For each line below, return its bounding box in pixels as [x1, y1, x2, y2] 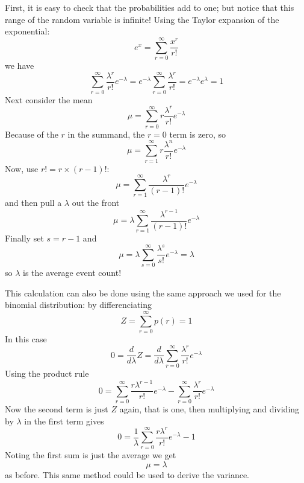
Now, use [5, 162, 39, 174]
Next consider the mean [5, 93, 93, 106]
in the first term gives [24, 414, 104, 427]
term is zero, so [169, 127, 226, 140]
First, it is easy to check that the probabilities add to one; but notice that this [5, 1, 294, 13]
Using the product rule [5, 367, 89, 380]
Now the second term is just [5, 402, 108, 415]
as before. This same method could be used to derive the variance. [5, 469, 249, 481]
